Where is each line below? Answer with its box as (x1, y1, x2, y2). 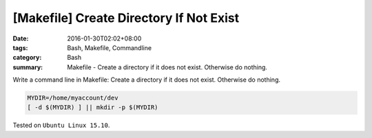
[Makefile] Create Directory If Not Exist (12, 10, 240, 25)
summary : (12, 62, 43, 71)
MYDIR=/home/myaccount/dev (27, 94, 118, 102)
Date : (12, 34, 29, 43)
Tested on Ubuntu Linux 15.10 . (12, 121, 110, 130)
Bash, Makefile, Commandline (67, 43, 152, 51)
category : (12, 54, 42, 62)
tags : (12, 43, 28, 51)
